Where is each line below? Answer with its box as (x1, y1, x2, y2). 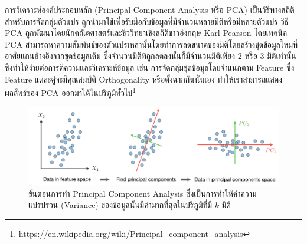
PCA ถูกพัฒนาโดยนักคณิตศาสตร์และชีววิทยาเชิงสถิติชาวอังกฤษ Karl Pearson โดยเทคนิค (5, 27, 288, 39)
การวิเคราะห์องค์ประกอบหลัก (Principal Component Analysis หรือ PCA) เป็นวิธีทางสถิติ (5, 4, 295, 15)
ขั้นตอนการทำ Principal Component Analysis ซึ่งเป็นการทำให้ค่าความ (28, 187, 257, 199)
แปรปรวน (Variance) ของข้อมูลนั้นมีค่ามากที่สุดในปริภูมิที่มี (28, 199, 213, 211)
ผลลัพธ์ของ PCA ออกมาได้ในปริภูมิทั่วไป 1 (5, 85, 136, 98)
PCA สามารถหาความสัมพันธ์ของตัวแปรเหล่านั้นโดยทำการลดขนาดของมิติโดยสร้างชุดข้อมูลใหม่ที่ (5, 38, 298, 50)
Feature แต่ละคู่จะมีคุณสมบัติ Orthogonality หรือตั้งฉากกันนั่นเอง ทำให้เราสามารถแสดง (5, 72, 283, 85)
